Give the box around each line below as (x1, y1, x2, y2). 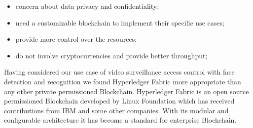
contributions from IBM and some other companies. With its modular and (4, 105, 229, 115)
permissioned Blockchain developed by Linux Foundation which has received (4, 96, 235, 106)
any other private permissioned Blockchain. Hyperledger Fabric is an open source (4, 86, 249, 96)
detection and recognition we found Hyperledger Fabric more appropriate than (4, 76, 241, 86)
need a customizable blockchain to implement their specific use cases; (15, 17, 224, 27)
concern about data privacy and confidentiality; (15, 1, 159, 11)
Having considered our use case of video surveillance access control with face (4, 67, 235, 77)
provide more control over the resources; (15, 34, 137, 44)
